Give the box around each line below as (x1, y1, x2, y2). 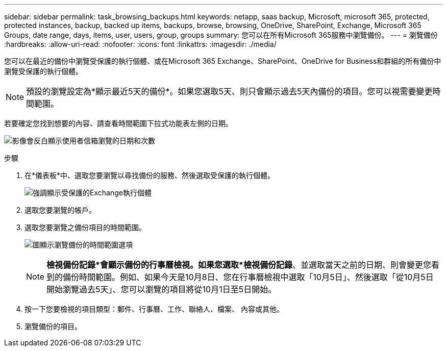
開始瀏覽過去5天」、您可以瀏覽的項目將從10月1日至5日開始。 (46, 284, 277, 294)
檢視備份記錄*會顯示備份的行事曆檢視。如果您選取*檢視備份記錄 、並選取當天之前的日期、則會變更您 (46, 260, 431, 270)
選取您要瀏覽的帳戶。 (24, 206, 96, 214)
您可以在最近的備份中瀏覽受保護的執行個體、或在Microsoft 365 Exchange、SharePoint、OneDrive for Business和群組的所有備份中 (4, 57, 441, 65)
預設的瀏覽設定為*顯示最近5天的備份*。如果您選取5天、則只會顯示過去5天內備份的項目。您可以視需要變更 (26, 86, 433, 96)
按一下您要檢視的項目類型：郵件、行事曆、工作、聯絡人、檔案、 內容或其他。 (24, 305, 284, 313)
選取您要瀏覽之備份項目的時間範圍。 (24, 223, 146, 232)
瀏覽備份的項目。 (24, 322, 82, 331)
